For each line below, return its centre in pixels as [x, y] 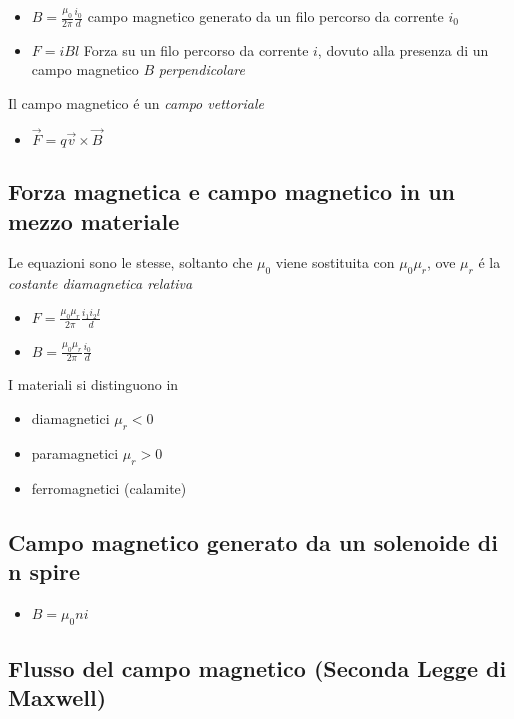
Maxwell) [57, 697]
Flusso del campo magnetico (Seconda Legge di [257, 668]
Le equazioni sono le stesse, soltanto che [130, 262]
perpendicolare [201, 69]
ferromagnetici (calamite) [109, 487]
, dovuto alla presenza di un [403, 49]
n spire [44, 571]
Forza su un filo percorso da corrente [196, 49]
